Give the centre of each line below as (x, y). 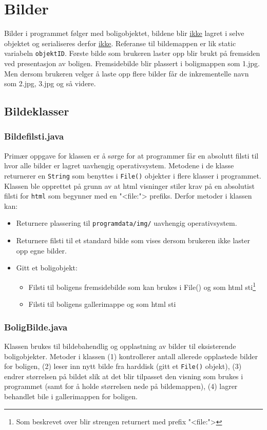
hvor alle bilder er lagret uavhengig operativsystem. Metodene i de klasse (119, 165)
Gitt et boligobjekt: (47, 268)
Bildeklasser (37, 111)
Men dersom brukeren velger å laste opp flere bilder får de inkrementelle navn (127, 73)
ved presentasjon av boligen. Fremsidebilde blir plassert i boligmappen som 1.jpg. (132, 63)
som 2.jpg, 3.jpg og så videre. (50, 83)
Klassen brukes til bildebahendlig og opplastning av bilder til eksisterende (120, 346)
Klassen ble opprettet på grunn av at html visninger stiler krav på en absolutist (129, 185)
